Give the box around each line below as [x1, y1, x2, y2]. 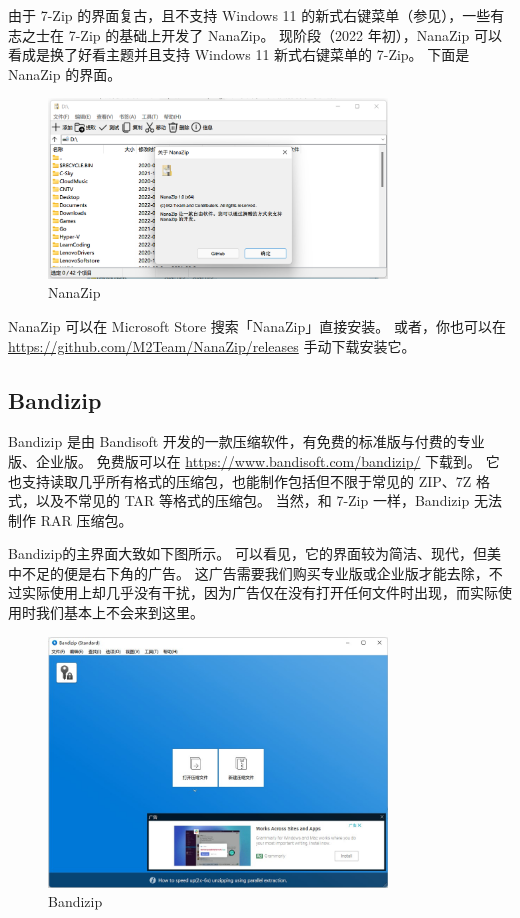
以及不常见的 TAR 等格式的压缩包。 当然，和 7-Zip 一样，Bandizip [35, 490, 470, 511]
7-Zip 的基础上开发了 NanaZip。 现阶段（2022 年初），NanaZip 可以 [68, 24, 502, 45]
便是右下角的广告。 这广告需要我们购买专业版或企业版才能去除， [63, 562, 489, 583]
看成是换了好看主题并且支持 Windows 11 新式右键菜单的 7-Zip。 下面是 [8, 44, 470, 65]
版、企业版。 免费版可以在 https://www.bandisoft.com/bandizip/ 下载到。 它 [8, 450, 500, 471]
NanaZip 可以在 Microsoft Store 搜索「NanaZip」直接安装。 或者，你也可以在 [8, 315, 506, 336]
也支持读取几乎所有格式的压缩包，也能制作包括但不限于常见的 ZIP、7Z [8, 470, 472, 491]
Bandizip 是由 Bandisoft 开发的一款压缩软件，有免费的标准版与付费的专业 [8, 431, 485, 452]
